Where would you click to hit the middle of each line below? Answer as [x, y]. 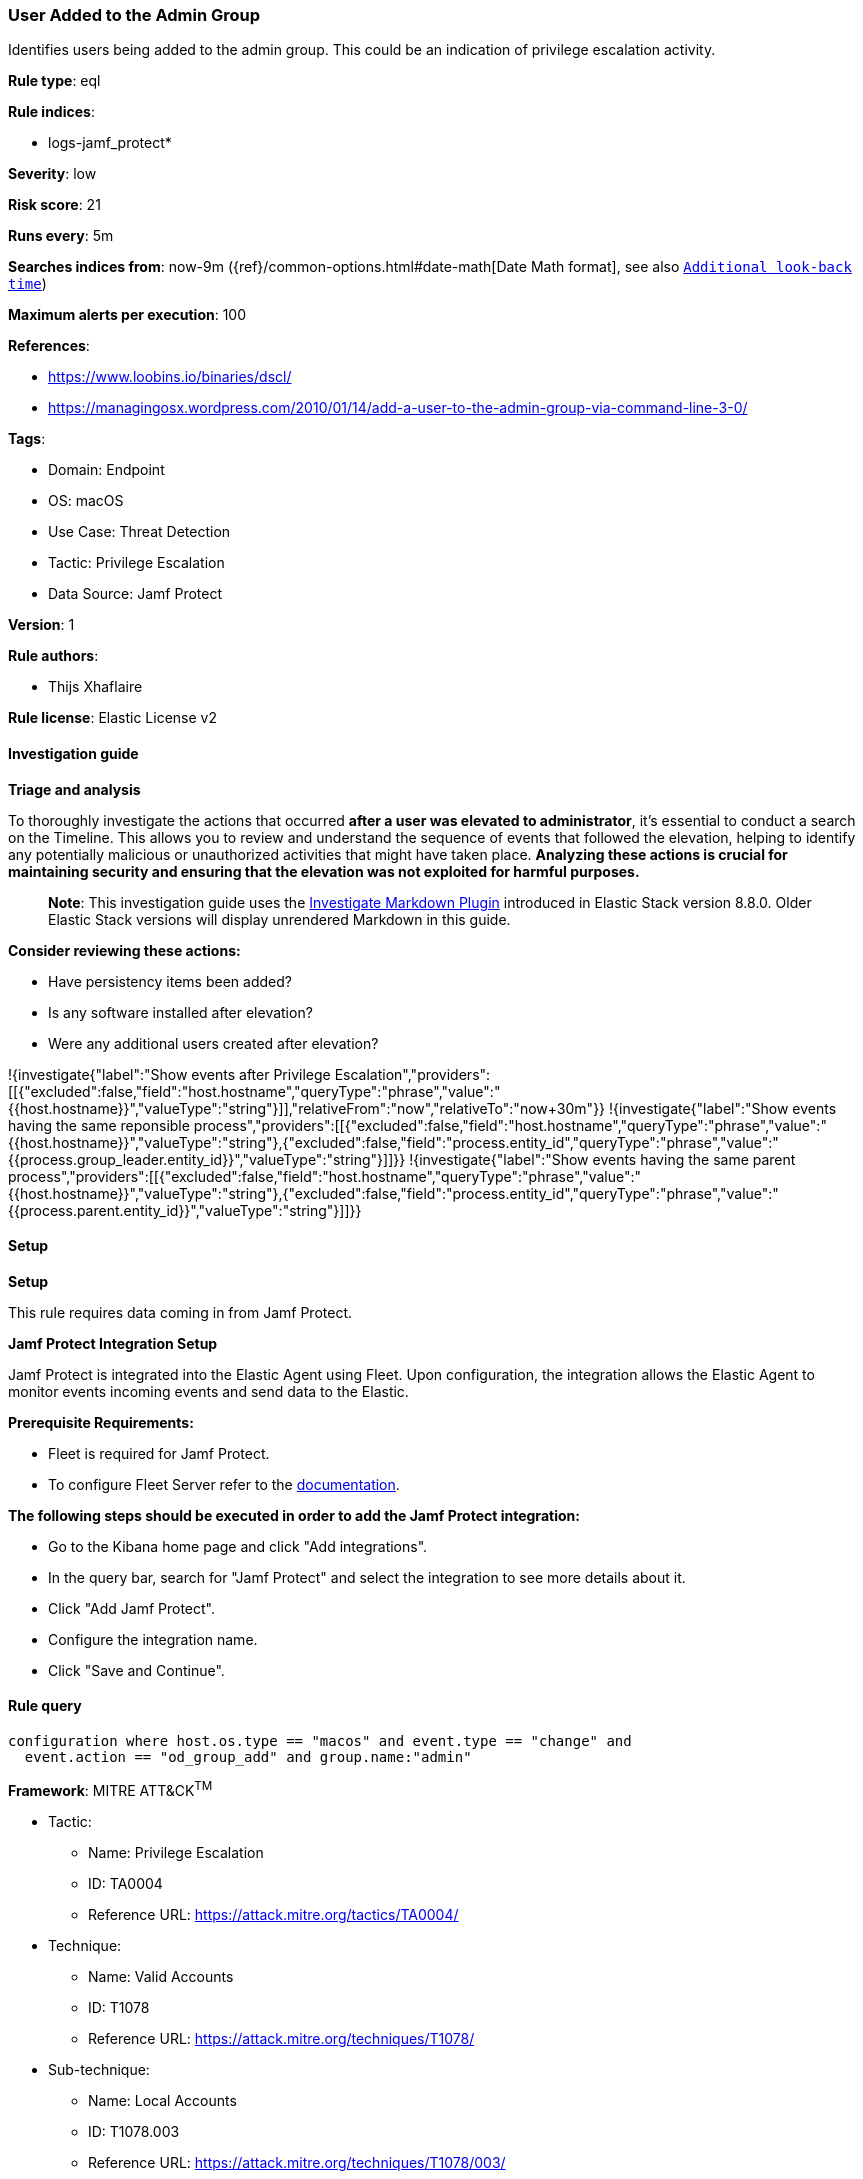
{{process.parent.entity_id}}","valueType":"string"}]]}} [185, 1210]
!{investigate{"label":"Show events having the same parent [602, 1159]
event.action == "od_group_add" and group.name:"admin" [248, 1757]
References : [49, 346]
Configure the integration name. [153, 1639]
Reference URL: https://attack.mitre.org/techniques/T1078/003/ [297, 2162]
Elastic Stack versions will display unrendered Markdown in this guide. [279, 919]
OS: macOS [86, 501]
